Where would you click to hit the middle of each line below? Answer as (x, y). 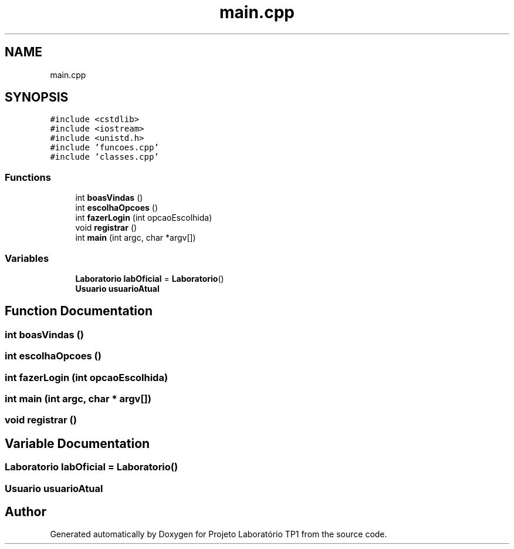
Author (26, 511)
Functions (28, 177)
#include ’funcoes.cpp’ (104, 148)
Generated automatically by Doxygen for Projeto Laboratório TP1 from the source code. (219, 534)
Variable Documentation (77, 443)
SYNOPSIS (37, 97)
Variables (27, 258)
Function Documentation (79, 311)
